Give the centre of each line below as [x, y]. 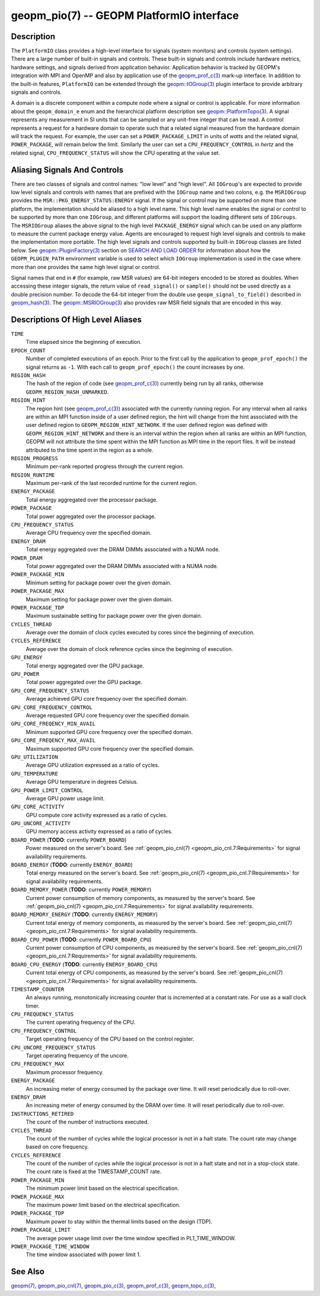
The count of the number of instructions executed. [87, 1122]
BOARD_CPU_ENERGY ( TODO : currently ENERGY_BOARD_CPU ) [84, 964]
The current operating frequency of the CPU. [81, 1022]
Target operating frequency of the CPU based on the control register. [110, 1039]
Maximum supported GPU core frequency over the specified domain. [110, 748]
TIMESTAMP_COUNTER [38, 989]
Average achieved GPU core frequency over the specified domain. [107, 699]
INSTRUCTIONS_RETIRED [42, 1114]
